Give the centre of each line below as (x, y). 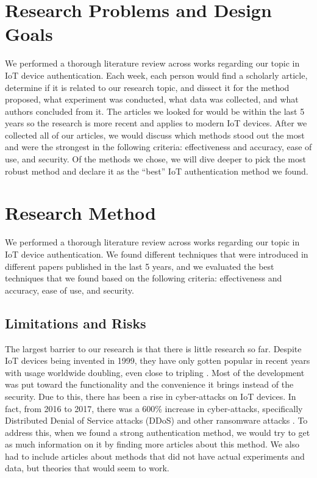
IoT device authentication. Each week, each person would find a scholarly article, (156, 75)
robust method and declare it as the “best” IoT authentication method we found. (157, 171)
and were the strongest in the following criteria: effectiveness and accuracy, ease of (158, 147)
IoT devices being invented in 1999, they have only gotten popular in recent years (158, 360)
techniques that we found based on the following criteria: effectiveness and (144, 278)
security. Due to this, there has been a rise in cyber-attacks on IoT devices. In (151, 396)
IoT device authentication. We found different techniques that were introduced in (157, 254)
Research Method (80, 213)
